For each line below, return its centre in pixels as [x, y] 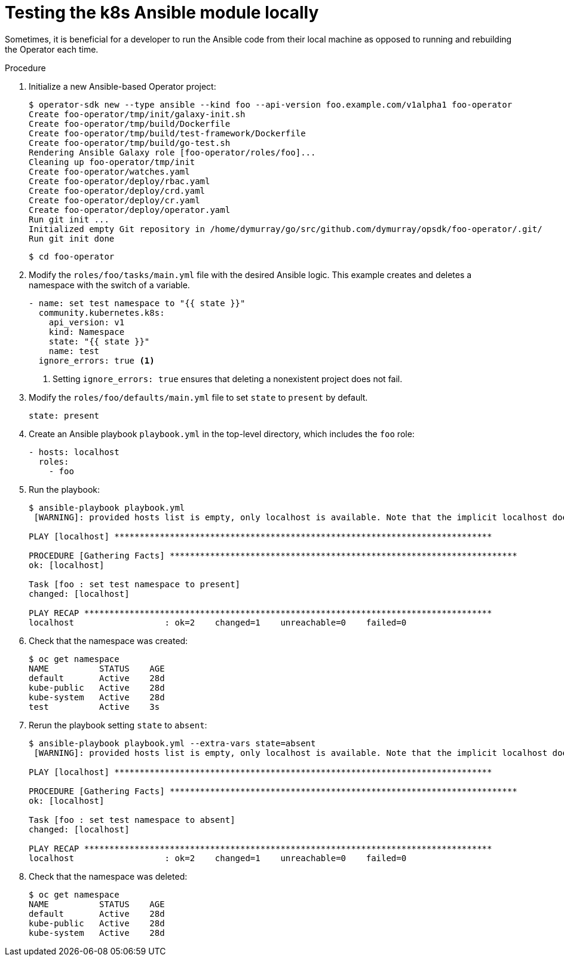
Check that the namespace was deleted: [108, 876]
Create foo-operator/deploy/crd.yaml [117, 190]
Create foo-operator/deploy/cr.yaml [114, 200]
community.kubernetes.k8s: [102, 312]
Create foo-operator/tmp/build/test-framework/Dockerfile [167, 133]
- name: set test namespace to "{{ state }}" [137, 303]
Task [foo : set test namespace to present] [135, 584]
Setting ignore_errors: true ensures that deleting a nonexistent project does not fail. [228, 379]
